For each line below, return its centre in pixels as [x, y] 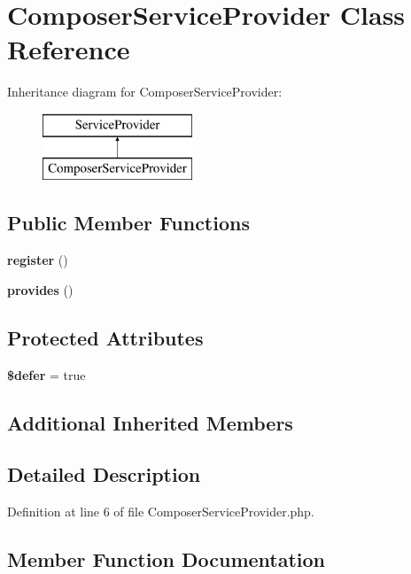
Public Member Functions [128, 223]
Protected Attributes [105, 337]
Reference [69, 49]
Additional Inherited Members [150, 422]
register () [38, 260]
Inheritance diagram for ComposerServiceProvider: [145, 92]
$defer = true [47, 374]
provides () [40, 289]
